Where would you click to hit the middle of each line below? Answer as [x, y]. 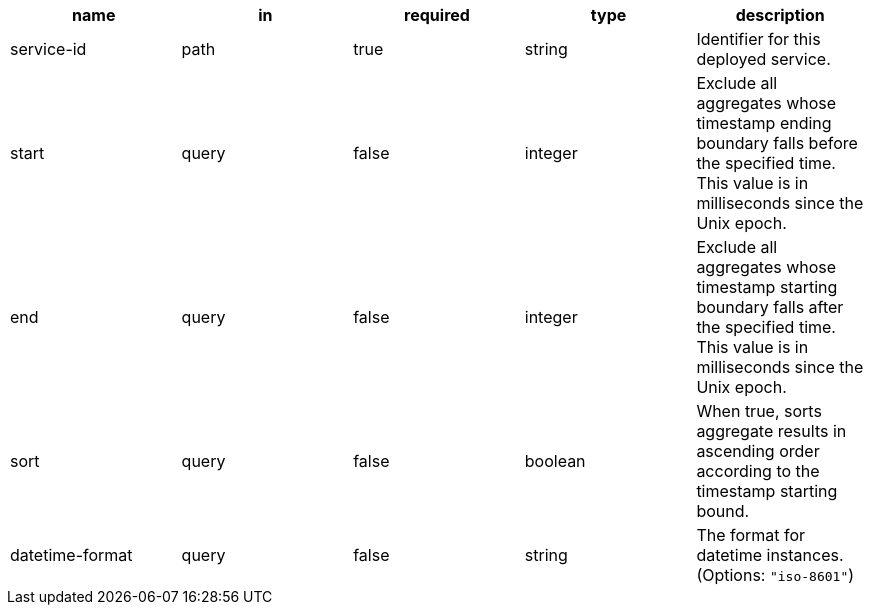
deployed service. [763, 59]
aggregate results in [771, 431]
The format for [751, 535]
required [437, 15]
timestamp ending [764, 123]
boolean [555, 461]
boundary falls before [777, 143]
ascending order [758, 451]
